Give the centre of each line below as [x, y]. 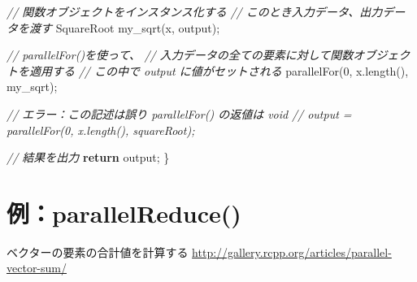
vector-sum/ [37, 268]
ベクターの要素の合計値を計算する [98, 252]
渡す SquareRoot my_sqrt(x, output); [124, 27]
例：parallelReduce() [124, 213]
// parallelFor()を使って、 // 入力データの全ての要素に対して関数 [180, 55]
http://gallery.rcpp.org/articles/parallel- [292, 252]
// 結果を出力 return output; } [88, 157]
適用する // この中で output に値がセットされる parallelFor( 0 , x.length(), [219, 70]
